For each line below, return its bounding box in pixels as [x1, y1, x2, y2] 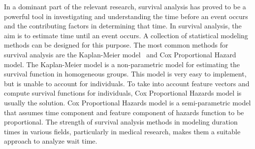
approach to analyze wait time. [4, 136, 97, 146]
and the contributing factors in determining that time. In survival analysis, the [4, 21, 242, 31]
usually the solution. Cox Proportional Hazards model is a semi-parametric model [4, 97, 251, 107]
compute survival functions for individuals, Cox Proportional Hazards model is [4, 88, 242, 98]
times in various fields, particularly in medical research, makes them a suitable [4, 126, 241, 136]
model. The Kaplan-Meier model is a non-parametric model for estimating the [4, 59, 240, 69]
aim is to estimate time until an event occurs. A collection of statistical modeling [4, 30, 248, 40]
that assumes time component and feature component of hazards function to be [4, 107, 244, 117]
